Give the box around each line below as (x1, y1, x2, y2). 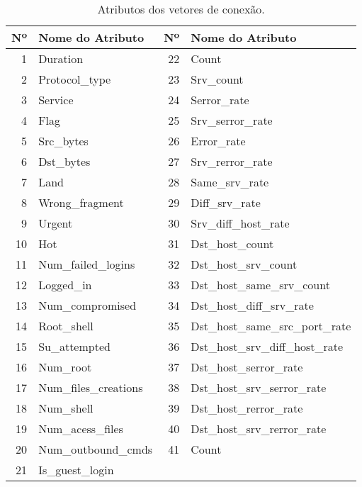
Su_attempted (38, 338, 111, 354)
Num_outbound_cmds (38, 441, 153, 457)
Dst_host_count (191, 235, 274, 252)
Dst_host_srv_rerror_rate (191, 420, 327, 437)
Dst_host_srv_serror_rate (191, 379, 327, 396)
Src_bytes (38, 133, 89, 149)
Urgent (38, 215, 73, 231)
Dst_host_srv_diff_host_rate (191, 338, 344, 354)
